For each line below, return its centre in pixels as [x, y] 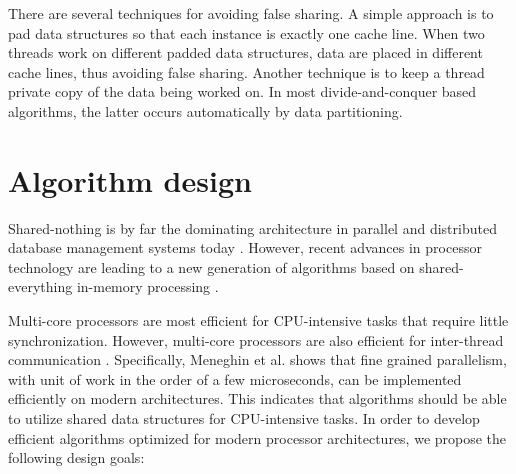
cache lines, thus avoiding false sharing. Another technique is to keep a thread [246, 71]
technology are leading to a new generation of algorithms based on [211, 266]
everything [40, 286]
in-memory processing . [147, 286]
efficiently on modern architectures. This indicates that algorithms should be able [257, 398]
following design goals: [76, 457]
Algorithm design [130, 179]
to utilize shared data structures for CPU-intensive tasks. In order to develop [244, 418]
